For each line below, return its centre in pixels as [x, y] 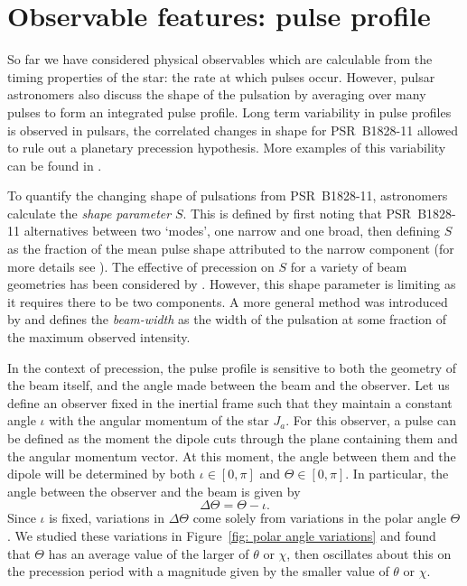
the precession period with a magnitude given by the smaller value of [198, 571]
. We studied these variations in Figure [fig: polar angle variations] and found [222, 535]
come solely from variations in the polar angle [319, 518]
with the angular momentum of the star [159, 420]
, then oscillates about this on [369, 553]
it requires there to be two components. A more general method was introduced [228, 301]
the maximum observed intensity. [99, 337]
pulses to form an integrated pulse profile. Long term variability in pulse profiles [229, 112]
